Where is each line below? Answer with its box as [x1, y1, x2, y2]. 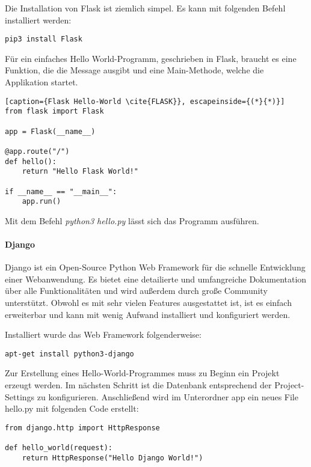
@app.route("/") [5, 147, 70, 156]
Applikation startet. [5, 76, 78, 88]
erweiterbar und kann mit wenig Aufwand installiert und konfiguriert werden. [5, 308, 291, 320]
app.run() [22, 197, 61, 206]
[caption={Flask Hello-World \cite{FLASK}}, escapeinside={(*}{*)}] [5, 97, 285, 106]
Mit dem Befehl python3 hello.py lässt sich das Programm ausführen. [5, 214, 259, 227]
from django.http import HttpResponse [5, 423, 160, 432]
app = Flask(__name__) [5, 127, 96, 136]
